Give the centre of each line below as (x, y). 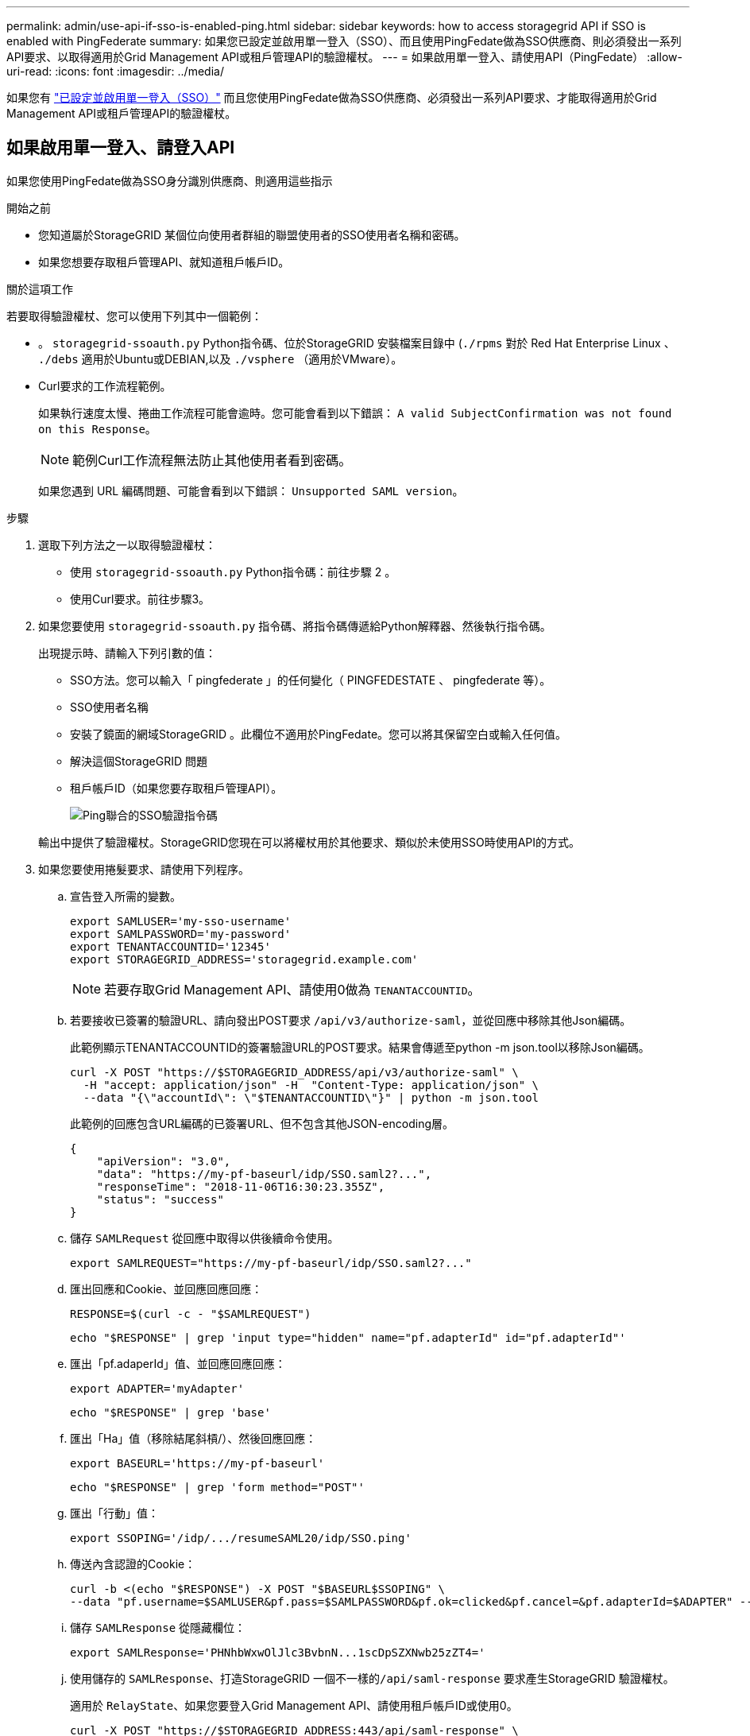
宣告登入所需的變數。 (126, 896)
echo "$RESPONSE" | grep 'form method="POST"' (217, 1487)
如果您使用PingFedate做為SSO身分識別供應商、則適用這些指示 (170, 180)
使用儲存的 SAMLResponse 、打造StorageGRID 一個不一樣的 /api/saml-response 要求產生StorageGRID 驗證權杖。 (372, 1678)
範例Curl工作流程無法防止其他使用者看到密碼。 (212, 460)
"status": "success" (160, 1199)
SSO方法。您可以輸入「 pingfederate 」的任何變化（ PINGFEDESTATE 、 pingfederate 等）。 (311, 680)
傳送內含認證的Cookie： (133, 1564)
